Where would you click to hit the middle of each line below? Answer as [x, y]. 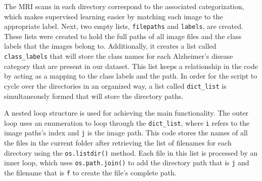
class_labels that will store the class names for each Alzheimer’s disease [119, 56]
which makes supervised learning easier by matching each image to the [114, 16]
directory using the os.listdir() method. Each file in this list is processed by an [131, 152]
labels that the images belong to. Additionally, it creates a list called [110, 46]
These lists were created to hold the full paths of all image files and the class [123, 36]
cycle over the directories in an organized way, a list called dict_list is [115, 85]
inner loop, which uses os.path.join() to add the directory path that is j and [127, 162]
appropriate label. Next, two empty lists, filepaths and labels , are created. [124, 26]
